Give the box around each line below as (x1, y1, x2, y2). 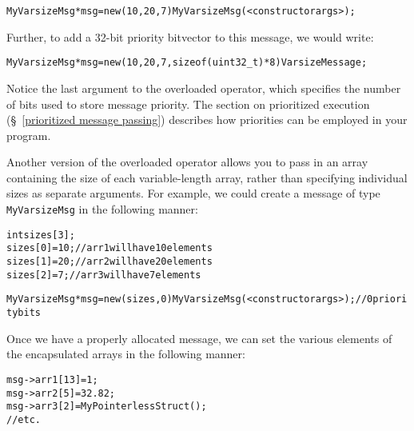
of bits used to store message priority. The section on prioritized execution (6, 95, 370, 112)
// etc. (6, 413, 41, 425)
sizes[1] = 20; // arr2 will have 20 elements (6, 256, 213, 268)
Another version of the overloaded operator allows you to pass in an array (6, 154, 368, 170)
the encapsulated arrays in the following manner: (6, 345, 245, 362)
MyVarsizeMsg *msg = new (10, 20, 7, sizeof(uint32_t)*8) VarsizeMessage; (6, 57, 368, 69)
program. (6, 126, 51, 143)
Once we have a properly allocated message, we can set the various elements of (6, 329, 392, 346)
